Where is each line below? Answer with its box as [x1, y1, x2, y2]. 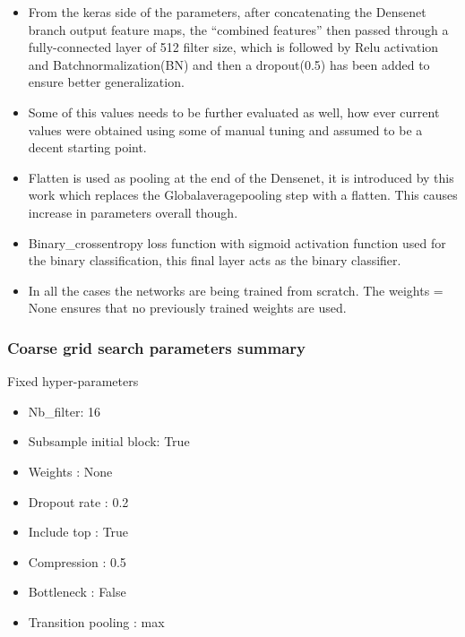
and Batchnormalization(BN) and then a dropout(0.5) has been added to [28, 55, 430, 73]
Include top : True [28, 522, 129, 541]
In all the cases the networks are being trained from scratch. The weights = [28, 280, 443, 299]
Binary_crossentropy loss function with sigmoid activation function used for [28, 233, 446, 252]
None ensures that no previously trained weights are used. [28, 298, 347, 317]
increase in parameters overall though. [28, 202, 238, 221]
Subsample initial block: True [28, 432, 190, 451]
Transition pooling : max [28, 612, 165, 631]
